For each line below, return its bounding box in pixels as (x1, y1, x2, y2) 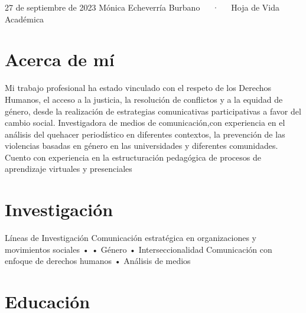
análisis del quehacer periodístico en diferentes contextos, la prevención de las (5, 128, 285, 140)
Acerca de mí (5, 47, 115, 71)
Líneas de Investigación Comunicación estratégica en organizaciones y (5, 232, 256, 244)
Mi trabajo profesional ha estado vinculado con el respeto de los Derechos (5, 81, 272, 94)
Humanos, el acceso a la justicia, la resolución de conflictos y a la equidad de (5, 93, 283, 105)
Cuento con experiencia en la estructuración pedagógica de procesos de (5, 151, 261, 163)
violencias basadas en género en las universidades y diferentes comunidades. (5, 139, 278, 152)
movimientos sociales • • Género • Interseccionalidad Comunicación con (5, 243, 272, 255)
